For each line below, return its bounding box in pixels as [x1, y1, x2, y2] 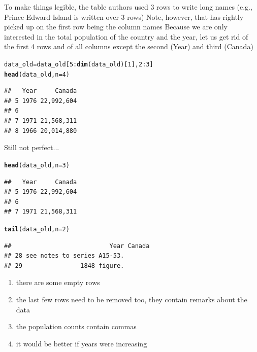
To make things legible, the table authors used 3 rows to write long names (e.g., [4, 2, 252, 12]
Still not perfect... [4, 142, 59, 153]
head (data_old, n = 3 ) [4, 161, 70, 169]
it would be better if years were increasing [16, 338, 147, 348]
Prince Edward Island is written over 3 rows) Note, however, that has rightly [4, 11, 244, 22]
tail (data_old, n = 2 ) [4, 225, 70, 233]
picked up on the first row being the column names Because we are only [4, 21, 228, 32]
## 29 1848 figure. [4, 262, 124, 269]
